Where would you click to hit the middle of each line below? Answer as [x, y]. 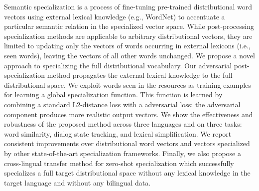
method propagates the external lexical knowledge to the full [140, 75]
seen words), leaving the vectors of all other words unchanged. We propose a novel [129, 55]
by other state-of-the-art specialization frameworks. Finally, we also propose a [123, 153]
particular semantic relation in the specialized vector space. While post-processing [129, 26]
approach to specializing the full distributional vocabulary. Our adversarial [118, 65]
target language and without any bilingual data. [77, 182]
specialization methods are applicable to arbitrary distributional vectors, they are [128, 36]
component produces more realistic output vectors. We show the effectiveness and [129, 114]
